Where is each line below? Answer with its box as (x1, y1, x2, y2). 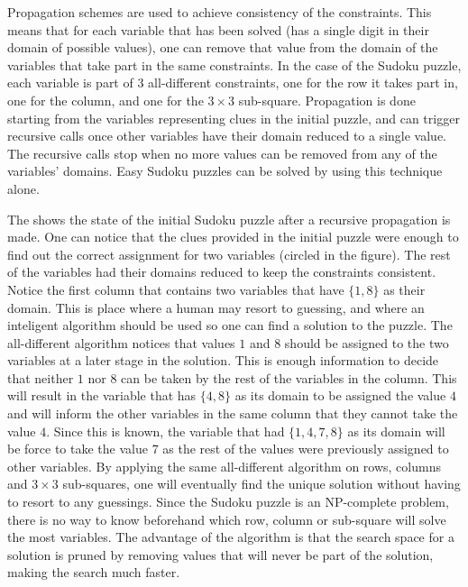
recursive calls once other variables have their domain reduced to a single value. (7, 126, 447, 145)
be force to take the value (7, 439, 148, 458)
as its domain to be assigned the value (234, 386, 446, 405)
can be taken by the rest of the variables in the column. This (121, 368, 457, 387)
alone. (7, 179, 40, 197)
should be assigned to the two (284, 333, 449, 352)
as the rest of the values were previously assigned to (162, 439, 449, 458)
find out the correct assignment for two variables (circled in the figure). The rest (7, 244, 451, 263)
